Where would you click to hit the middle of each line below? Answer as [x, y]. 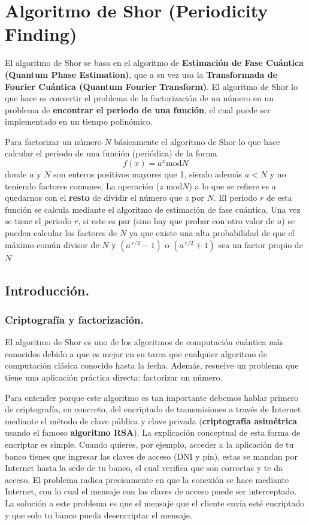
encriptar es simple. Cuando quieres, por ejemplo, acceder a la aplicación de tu [149, 444]
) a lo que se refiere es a [232, 185]
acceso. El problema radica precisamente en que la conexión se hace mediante [147, 479]
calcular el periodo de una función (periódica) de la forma [111, 153]
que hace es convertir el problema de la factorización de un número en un [140, 98]
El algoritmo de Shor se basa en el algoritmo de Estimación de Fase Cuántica [154, 63]
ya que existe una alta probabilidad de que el [212, 233]
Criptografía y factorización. [74, 319]
